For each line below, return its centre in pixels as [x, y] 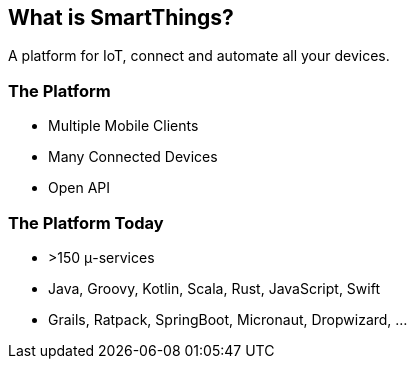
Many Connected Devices [133, 157]
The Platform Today [86, 222]
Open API [79, 188]
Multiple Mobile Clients [123, 126]
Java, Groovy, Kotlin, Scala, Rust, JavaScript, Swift [214, 288]
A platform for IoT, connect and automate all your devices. [199, 56]
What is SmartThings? [121, 17]
